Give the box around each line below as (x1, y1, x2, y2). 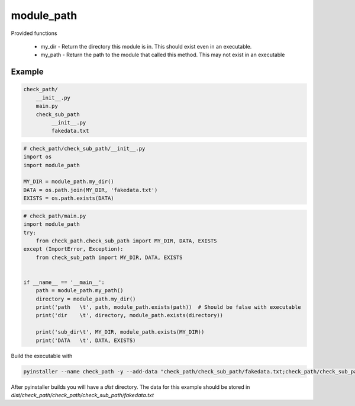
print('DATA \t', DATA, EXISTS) (35, 337, 136, 344)
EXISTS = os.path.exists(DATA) (23, 195, 115, 202)
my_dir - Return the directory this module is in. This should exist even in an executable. (40, 43, 252, 50)
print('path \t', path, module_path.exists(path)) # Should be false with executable (35, 304, 301, 311)
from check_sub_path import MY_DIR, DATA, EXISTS (35, 254, 183, 261)
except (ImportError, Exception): (23, 246, 124, 252)
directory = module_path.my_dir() (35, 295, 136, 302)
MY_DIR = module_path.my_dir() (23, 178, 115, 185)
